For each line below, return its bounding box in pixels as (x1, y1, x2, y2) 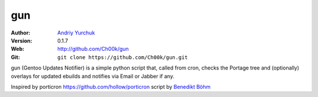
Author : (11, 29, 31, 36)
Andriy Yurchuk (57, 29, 95, 36)
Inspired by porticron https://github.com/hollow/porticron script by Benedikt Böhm (11, 83, 211, 90)
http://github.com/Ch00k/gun (57, 46, 129, 53)
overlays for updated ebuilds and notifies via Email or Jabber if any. (11, 72, 175, 79)
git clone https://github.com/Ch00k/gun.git (57, 54, 188, 61)
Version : (11, 37, 32, 44)
